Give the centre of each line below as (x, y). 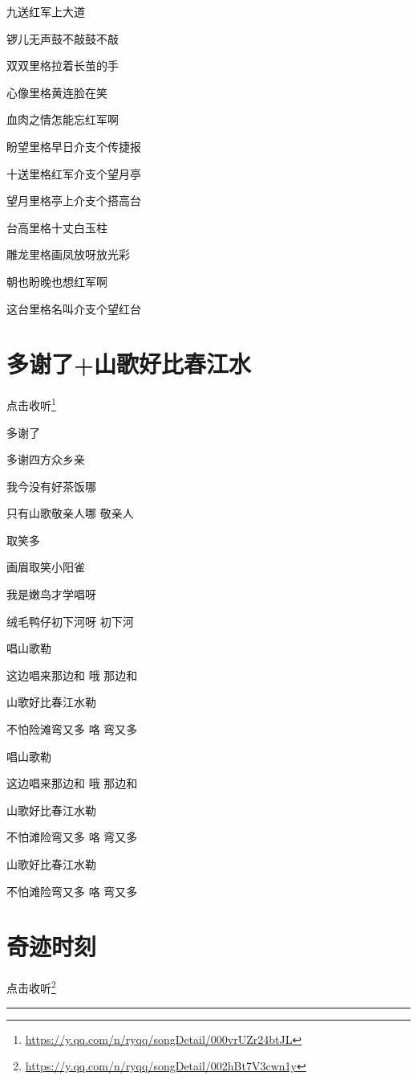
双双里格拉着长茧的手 (63, 65)
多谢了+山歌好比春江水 (129, 364)
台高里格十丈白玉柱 (57, 227)
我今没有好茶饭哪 (51, 486)
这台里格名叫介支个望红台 (74, 308)
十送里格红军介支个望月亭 (74, 173)
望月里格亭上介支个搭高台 (74, 200)
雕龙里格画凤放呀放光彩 (68, 254)
